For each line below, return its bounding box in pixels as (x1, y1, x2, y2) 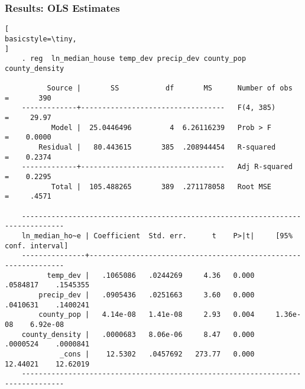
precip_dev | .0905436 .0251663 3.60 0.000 (38, 290, 255, 299)
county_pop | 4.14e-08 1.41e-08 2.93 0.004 (38, 310, 255, 319)
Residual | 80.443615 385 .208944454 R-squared (38, 143, 276, 152)
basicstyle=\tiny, (5, 34, 77, 43)
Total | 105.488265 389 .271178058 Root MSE (51, 182, 272, 191)
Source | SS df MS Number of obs (47, 84, 293, 93)
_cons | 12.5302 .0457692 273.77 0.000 (60, 349, 255, 358)
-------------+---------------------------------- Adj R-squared (21, 163, 293, 171)
